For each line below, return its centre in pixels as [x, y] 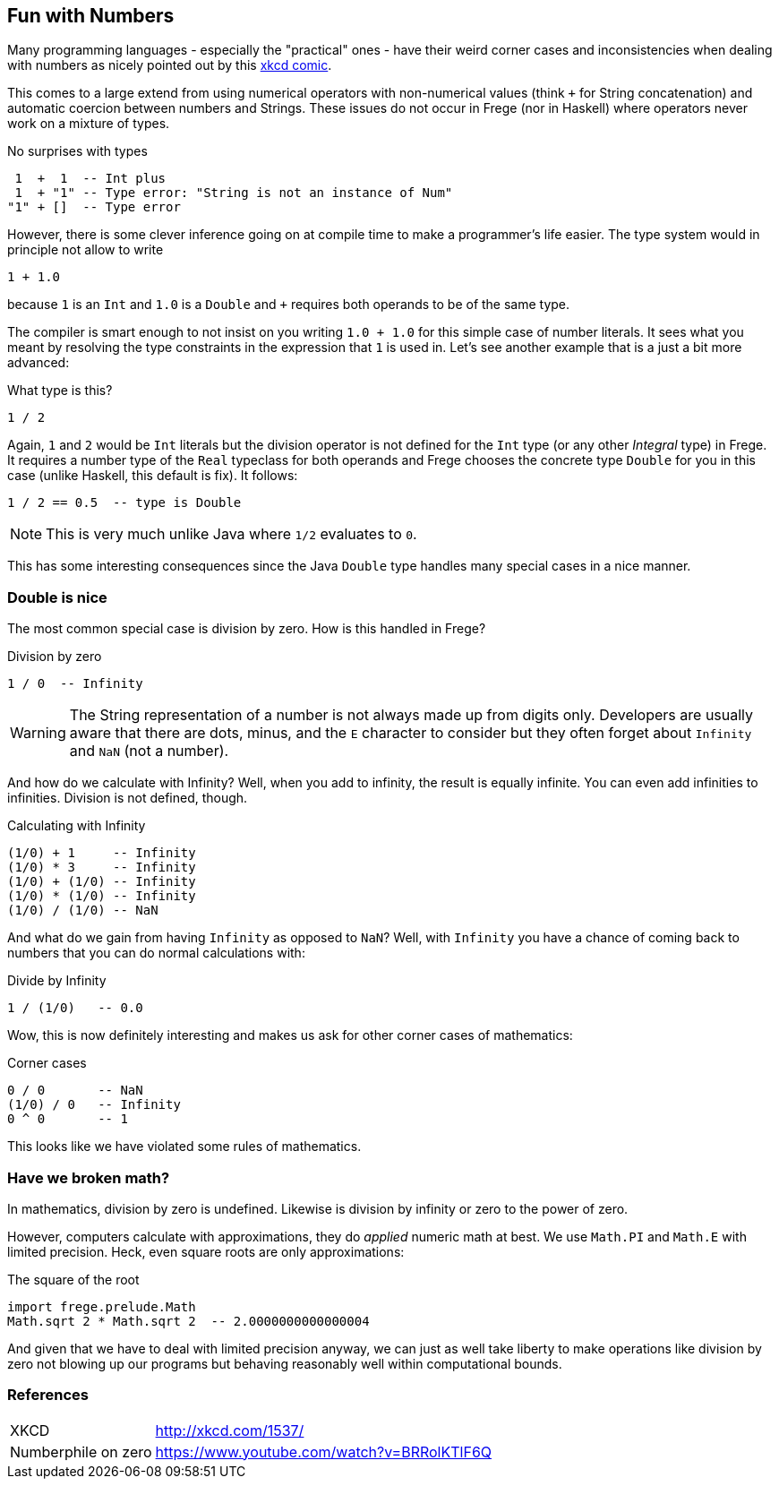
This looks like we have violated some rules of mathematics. [184, 1147]
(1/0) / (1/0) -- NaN [83, 910]
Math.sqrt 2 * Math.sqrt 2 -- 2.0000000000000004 [188, 1321]
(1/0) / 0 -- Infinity [94, 1105]
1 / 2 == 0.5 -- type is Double [124, 503]
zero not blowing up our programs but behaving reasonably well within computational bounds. [285, 1363]
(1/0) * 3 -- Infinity [102, 868]
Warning [38, 733]
